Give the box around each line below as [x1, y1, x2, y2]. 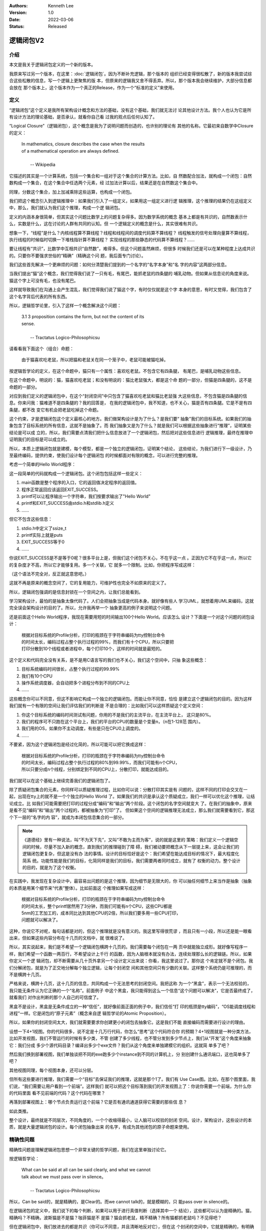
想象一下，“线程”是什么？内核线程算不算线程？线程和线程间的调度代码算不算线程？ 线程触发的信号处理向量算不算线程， [9, 229, 252, 236]
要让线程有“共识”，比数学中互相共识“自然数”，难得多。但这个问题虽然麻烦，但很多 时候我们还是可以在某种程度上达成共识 [9, 246, 256, 252]
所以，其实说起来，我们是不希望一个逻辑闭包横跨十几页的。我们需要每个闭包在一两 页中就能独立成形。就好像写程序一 [9, 944, 248, 950]
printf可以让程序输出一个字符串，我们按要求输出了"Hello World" [21, 493, 151, 499]
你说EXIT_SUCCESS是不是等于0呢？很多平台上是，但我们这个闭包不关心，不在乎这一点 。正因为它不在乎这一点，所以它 [9, 555, 252, 561]
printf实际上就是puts [21, 532, 63, 538]
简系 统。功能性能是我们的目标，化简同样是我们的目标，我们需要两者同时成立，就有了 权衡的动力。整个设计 [22, 857, 241, 864]
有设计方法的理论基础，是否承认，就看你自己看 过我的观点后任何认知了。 [9, 114, 157, 120]
